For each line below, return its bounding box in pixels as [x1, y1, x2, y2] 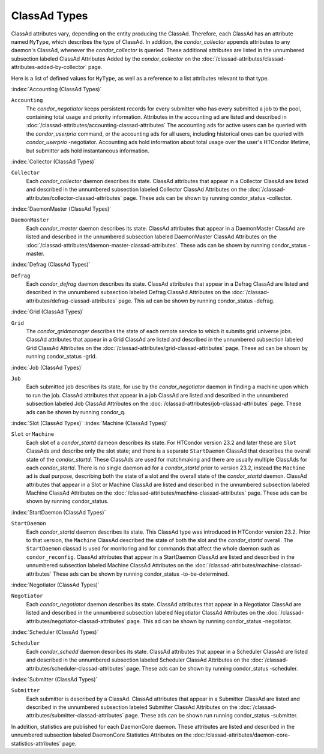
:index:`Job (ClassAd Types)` [11, 364, 83, 371]
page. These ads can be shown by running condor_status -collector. [123, 194, 292, 201]
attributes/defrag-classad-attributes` [26, 297, 117, 304]
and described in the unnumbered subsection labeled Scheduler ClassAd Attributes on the [26, 656, 250, 663]
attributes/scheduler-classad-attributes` [26, 665, 125, 672]
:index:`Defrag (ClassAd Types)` [11, 261, 91, 268]
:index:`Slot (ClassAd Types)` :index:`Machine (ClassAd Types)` [11, 419, 168, 426]
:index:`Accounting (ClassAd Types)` [11, 85, 102, 92]
